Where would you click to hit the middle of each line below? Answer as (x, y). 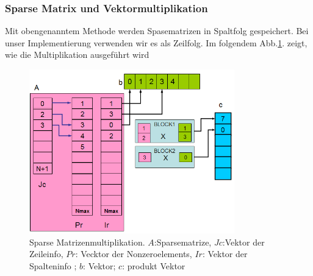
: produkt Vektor (154, 266)
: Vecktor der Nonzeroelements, (134, 254)
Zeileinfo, (46, 254)
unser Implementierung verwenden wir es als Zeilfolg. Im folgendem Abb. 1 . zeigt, (156, 42)
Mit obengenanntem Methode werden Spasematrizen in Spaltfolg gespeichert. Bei (157, 31)
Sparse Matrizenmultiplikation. (87, 242)
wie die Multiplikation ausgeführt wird (77, 55)
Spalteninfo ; (53, 266)
